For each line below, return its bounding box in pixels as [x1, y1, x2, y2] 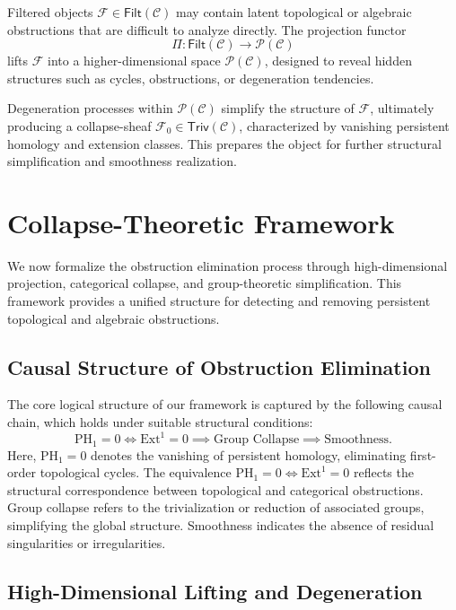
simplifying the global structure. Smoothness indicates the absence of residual [7, 515, 434, 534]
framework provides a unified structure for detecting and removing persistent [7, 292, 431, 310]
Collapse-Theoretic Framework [7, 204, 395, 240]
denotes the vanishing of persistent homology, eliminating [91, 445, 407, 464]
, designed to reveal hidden [264, 51, 412, 70]
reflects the [354, 463, 414, 482]
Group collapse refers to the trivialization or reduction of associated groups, [7, 498, 425, 517]
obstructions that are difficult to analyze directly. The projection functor [7, 20, 407, 39]
